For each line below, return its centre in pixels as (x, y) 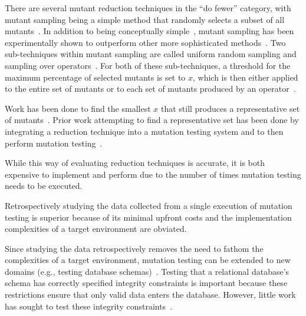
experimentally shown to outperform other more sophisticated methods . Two (145, 42)
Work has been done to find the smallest (78, 108)
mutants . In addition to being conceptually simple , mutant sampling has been (149, 31)
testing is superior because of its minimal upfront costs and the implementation (148, 217)
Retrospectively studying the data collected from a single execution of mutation (149, 205)
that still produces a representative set (230, 108)
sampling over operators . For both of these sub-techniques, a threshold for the (148, 65)
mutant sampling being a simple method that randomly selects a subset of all (145, 19)
